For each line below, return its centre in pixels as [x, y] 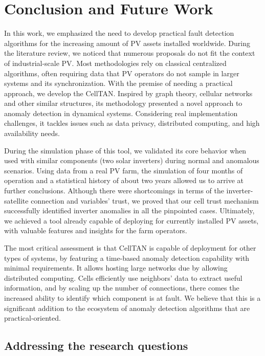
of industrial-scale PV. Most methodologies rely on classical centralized [115, 63]
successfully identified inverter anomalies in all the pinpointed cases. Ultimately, [129, 210]
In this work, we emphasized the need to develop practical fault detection [119, 33]
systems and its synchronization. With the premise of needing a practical [118, 83]
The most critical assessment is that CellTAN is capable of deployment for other [130, 248]
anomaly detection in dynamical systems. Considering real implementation [121, 113]
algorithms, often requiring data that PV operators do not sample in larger [122, 73]
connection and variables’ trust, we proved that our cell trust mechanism [145, 200]
